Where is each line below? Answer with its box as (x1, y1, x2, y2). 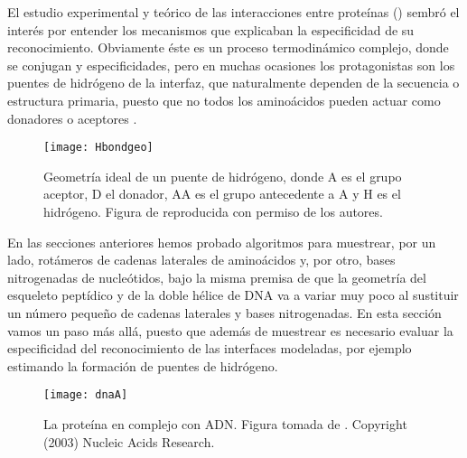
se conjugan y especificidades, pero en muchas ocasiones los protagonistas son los (7, 55, 455, 74)
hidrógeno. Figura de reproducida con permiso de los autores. (43, 202, 383, 220)
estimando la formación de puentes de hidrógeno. (7, 356, 278, 375)
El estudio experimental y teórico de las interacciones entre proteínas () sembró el (7, 3, 460, 21)
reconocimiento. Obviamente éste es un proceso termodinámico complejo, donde (7, 38, 449, 57)
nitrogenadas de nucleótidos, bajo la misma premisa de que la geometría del (7, 267, 426, 286)
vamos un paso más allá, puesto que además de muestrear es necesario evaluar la (7, 321, 453, 340)
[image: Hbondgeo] (43, 141, 154, 154)
